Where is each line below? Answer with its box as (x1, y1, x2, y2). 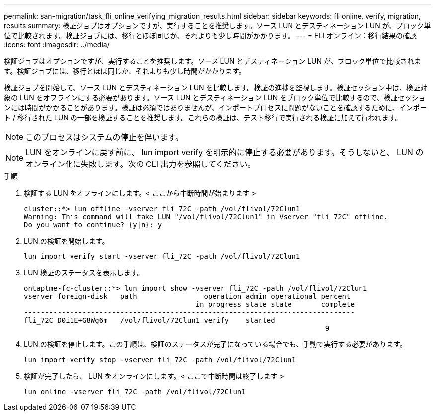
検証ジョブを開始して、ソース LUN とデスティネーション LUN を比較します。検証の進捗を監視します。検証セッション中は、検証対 (4, 83, 427, 92)
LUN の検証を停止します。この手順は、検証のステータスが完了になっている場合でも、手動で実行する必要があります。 (24, 340, 407, 348)
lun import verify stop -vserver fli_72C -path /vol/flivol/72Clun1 (24, 356, 296, 364)
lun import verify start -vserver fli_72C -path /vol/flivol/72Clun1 (24, 252, 300, 260)
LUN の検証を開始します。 (24, 237, 109, 245)
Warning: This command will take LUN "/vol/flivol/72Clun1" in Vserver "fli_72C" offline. (24, 213, 388, 221)
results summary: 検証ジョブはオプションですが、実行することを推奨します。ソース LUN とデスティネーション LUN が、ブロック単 (4, 21, 431, 30)
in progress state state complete (195, 300, 355, 308)
